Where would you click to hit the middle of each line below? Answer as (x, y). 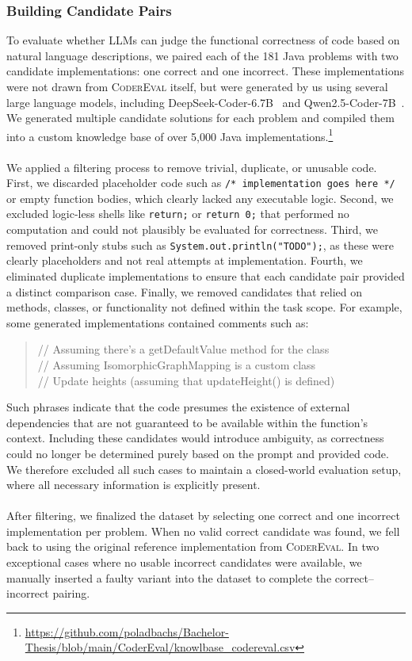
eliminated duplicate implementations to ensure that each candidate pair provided (206, 275)
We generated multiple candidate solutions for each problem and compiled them (200, 118)
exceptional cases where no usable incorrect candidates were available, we (184, 562)
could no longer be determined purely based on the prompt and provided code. (198, 453)
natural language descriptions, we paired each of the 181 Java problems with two (202, 55)
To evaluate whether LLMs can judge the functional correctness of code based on (203, 40)
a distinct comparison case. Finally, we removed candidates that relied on (184, 291)
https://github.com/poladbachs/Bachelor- (127, 631)
